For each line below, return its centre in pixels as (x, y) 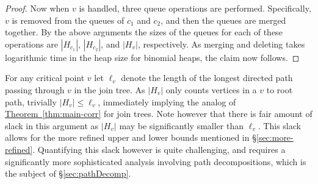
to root (280, 89)
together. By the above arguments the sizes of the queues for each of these (144, 32)
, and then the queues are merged (223, 20)
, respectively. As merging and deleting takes (221, 44)
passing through (35, 89)
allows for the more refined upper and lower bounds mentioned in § (131, 137)
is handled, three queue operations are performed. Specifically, (195, 8)
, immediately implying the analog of (167, 101)
